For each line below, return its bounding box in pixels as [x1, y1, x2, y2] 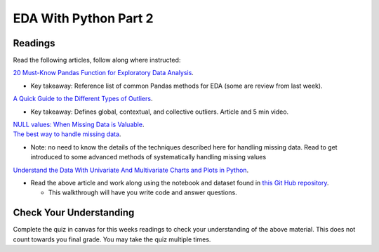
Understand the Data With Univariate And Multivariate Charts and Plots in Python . [13, 166, 249, 174]
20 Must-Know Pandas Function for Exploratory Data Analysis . [13, 69, 194, 77]
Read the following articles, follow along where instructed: [13, 56, 181, 65]
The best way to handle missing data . [13, 130, 121, 138]
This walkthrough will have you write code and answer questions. [48, 188, 238, 197]
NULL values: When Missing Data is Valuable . [13, 120, 145, 129]
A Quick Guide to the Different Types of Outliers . [13, 95, 153, 103]
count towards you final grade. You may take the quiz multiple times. [13, 235, 211, 244]
